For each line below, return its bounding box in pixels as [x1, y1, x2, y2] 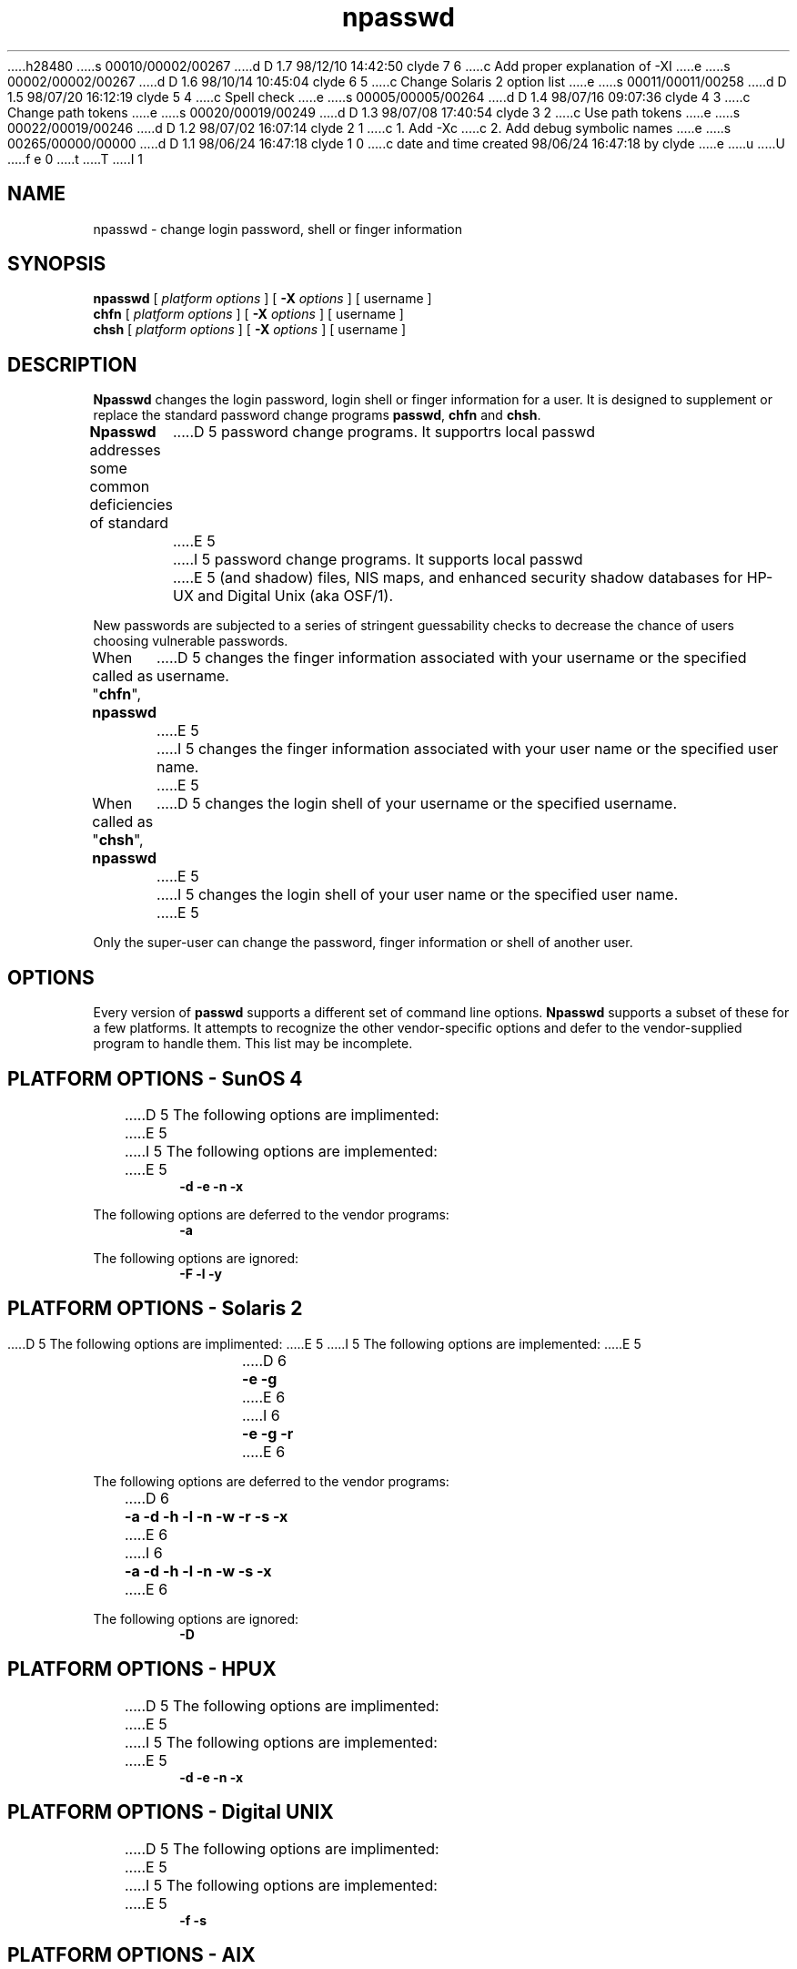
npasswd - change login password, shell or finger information [93, 220, 462, 237]
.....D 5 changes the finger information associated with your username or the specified [156, 648, 747, 668]
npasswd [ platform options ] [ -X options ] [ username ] [93, 291, 432, 307]
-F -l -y [179, 1265, 222, 1281]
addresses [89, 441, 161, 460]
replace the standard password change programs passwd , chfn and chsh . [93, 407, 541, 423]
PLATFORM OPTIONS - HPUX [7, 1658, 277, 1681]
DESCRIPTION [7, 352, 137, 376]
